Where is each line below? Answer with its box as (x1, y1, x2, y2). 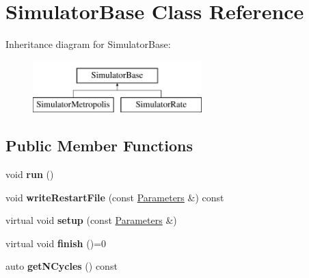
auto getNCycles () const (5, 259, 118, 273)
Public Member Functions (5, 135, 193, 156)
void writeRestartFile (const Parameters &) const (5, 190, 224, 204)
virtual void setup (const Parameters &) (5, 213, 177, 227)
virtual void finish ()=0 (5, 236, 107, 250)
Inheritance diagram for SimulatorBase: (5, 37, 171, 51)
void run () (5, 167, 54, 181)
